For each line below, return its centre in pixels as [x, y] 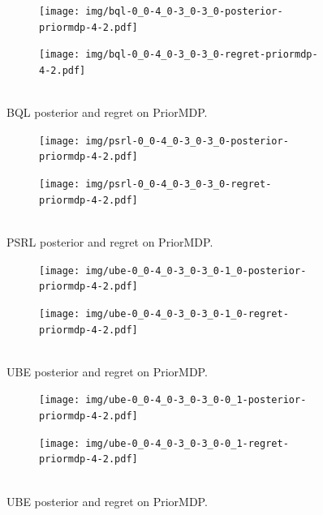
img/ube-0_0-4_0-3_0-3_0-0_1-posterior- [196, 400]
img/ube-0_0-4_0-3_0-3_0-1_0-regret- [187, 313]
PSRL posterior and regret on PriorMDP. [110, 242]
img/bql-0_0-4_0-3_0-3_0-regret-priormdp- [202, 55]
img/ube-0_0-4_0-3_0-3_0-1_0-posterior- [196, 270]
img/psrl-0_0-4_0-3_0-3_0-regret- [179, 185]
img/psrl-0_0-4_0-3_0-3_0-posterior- [187, 141]
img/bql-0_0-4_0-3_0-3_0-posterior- [184, 11]
